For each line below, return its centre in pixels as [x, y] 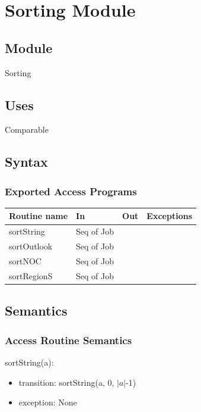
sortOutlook [31, 246]
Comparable [27, 129]
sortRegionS [31, 275]
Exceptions [169, 216]
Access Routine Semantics [68, 340]
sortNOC [25, 261]
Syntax [26, 162]
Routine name [39, 216]
